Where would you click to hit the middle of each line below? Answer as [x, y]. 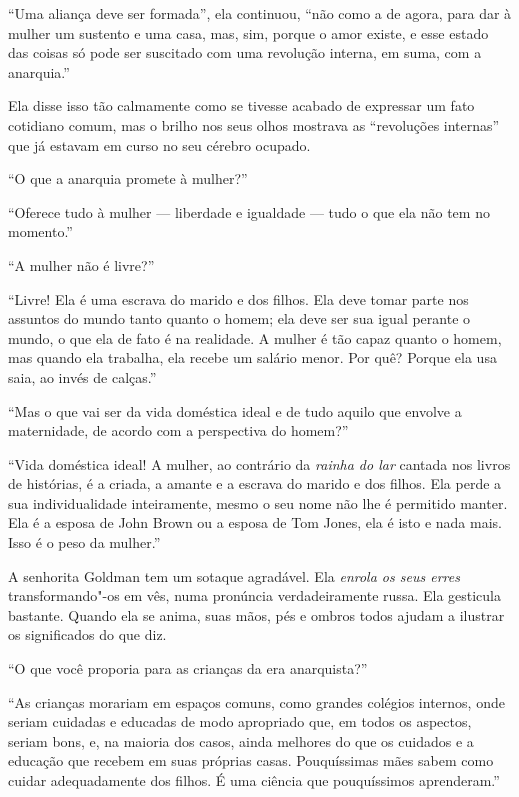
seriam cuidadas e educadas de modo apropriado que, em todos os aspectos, [240, 721]
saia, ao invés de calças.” [82, 376]
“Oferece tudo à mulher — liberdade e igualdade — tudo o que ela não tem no [249, 211]
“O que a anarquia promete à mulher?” [128, 178]
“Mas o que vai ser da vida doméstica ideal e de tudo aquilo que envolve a [235, 410]
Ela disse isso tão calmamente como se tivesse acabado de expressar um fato [241, 105]
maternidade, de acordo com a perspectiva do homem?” [178, 430]
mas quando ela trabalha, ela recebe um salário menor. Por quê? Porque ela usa [252, 357]
